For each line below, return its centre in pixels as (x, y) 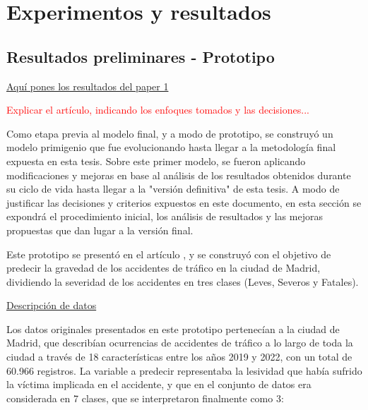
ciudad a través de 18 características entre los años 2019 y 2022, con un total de (179, 357)
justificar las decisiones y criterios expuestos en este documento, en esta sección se (184, 202)
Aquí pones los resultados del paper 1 (88, 86)
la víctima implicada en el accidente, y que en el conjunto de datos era (159, 384)
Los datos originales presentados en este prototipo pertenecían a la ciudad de (173, 328)
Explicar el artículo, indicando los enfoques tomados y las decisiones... (158, 110)
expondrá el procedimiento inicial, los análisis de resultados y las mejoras (165, 216)
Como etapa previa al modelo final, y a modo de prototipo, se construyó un (170, 133)
